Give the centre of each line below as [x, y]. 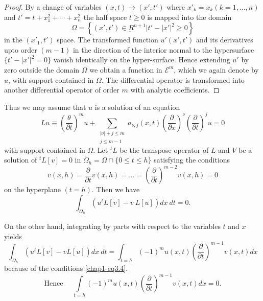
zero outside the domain [42, 69]
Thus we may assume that [45, 107]
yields [13, 236]
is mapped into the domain [189, 17]
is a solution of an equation [137, 107]
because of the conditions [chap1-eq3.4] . [66, 268]
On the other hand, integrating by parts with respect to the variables [112, 226]
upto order [21, 49]
